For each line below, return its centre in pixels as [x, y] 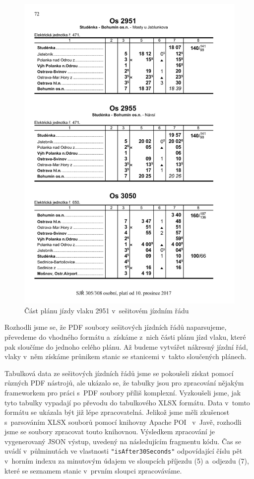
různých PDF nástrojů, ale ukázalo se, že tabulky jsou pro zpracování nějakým [124, 383]
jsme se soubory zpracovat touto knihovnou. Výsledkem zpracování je [110, 431]
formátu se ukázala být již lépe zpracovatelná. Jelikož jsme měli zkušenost [117, 412]
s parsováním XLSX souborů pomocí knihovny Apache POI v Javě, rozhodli [123, 422]
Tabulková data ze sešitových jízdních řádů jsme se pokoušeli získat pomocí [119, 373]
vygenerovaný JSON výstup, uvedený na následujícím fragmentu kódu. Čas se [123, 441]
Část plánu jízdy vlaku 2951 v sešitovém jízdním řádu [107, 310]
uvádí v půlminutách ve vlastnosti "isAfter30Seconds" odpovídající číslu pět [124, 451]
